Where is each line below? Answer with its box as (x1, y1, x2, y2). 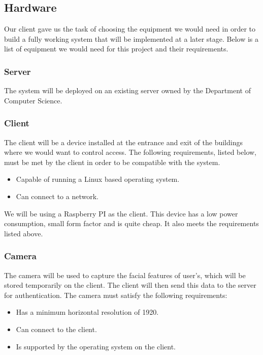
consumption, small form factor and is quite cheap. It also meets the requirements (4, 218, 259, 229)
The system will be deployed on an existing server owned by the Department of (4, 85, 251, 96)
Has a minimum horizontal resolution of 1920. (16, 307, 159, 317)
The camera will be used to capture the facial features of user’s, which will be (4, 269, 246, 280)
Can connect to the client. (16, 323, 97, 334)
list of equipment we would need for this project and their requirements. (4, 43, 228, 54)
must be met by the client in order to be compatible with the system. (4, 156, 220, 167)
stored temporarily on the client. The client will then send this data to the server (4, 280, 256, 290)
